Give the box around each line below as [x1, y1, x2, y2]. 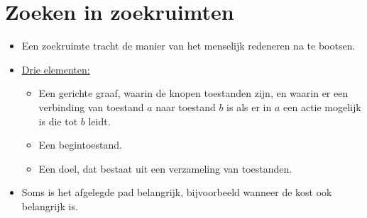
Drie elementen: [21, 62, 90, 76]
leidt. [88, 113, 111, 128]
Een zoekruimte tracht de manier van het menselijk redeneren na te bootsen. [21, 38, 356, 53]
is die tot [38, 113, 78, 128]
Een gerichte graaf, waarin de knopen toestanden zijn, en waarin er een [38, 86, 349, 101]
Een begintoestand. [38, 137, 122, 152]
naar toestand [155, 99, 216, 114]
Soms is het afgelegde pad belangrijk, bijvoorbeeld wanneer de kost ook [21, 185, 332, 200]
